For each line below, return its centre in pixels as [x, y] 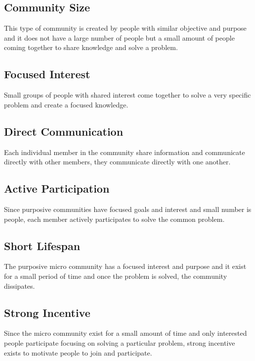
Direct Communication [64, 131]
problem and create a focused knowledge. [66, 104]
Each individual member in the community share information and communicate [125, 152]
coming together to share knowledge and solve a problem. [91, 47]
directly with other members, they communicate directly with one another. [117, 162]
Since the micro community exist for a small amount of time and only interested [126, 333]
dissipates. [20, 285]
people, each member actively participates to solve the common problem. [114, 219]
